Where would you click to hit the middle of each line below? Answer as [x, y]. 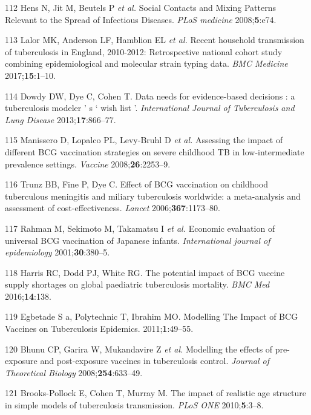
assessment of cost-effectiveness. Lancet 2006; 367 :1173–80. [113, 208]
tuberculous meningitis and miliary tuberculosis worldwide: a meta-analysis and [153, 196]
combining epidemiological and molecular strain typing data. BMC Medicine [146, 63]
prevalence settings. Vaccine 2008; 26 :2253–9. [88, 164]
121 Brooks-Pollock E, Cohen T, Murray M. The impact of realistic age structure [156, 393]
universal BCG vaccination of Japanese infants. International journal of [138, 240]
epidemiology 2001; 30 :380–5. [57, 252]
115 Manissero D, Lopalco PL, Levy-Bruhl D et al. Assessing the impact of [144, 140]
